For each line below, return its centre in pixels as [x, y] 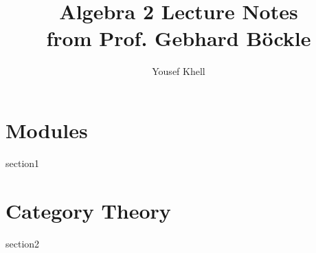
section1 [23, 163]
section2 [23, 243]
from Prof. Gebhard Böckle [179, 38]
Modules [47, 130]
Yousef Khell [179, 71]
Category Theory [88, 210]
